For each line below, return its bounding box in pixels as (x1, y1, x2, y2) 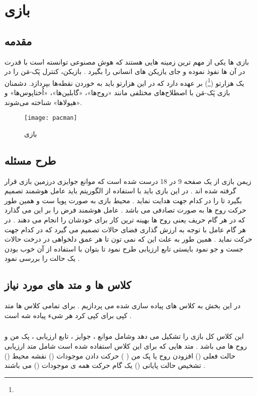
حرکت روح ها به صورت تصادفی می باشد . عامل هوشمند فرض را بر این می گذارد (4, 205, 247, 215)
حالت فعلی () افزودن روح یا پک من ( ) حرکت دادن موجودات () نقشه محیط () (4, 350, 236, 360)
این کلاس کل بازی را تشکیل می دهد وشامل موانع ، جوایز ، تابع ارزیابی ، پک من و (4, 331, 244, 341)
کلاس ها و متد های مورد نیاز (4, 277, 131, 292)
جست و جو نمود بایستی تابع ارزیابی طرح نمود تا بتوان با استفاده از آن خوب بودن (4, 243, 244, 253)
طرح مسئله (4, 152, 56, 168)
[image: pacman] (24, 114, 77, 122)
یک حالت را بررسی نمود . (4, 253, 80, 263)
